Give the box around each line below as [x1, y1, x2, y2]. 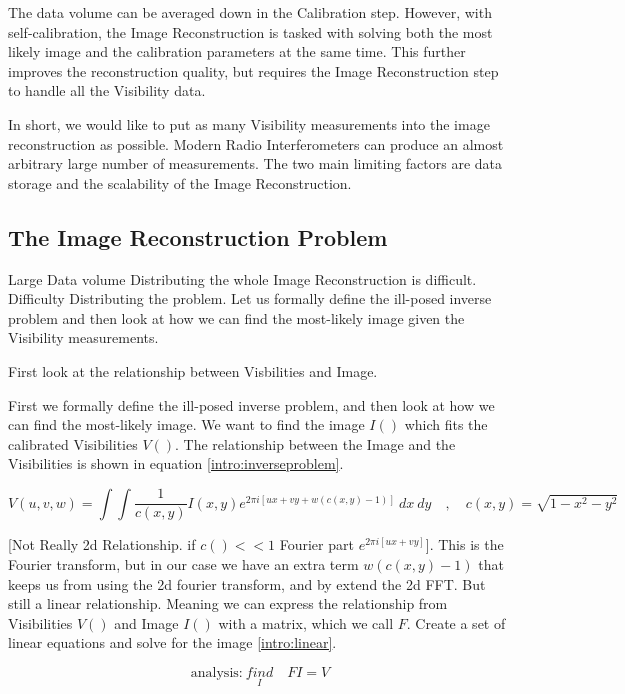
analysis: [190, 666, 243, 681]
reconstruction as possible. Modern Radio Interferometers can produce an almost [8, 133, 504, 154]
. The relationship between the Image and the [175, 433, 456, 454]
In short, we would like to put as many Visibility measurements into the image [8, 113, 490, 134]
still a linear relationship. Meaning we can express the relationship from [8, 593, 448, 614]
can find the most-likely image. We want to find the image [8, 414, 365, 435]
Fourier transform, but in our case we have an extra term [8, 554, 359, 575]
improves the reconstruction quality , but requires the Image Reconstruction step [8, 60, 499, 81]
